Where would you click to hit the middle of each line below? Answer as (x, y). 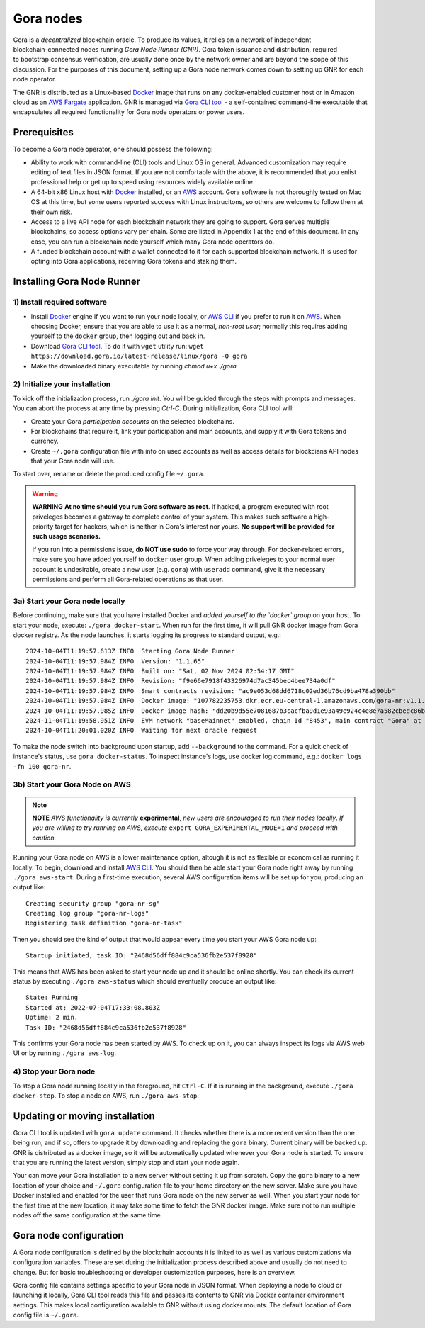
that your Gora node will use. (73, 461)
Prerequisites (43, 132)
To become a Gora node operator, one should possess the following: (113, 150)
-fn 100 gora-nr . (42, 766)
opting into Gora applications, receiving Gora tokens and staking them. (134, 261)
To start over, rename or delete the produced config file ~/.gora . (109, 474)
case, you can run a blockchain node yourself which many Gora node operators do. (153, 242)
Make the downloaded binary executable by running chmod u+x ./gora (134, 366)
